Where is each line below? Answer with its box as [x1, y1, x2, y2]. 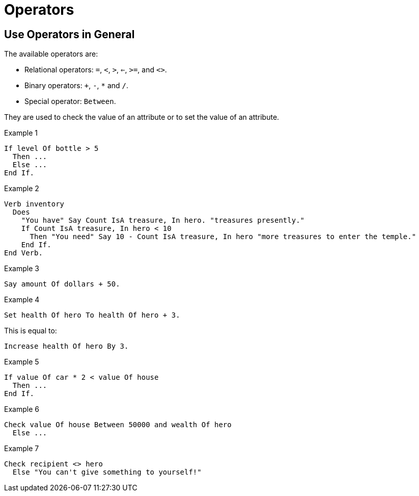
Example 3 [4, 264, 39, 273]
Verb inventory [4, 200, 65, 208]
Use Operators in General [4, 28, 135, 41]
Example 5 [4, 357, 39, 367]
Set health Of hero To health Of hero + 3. [4, 311, 180, 320]
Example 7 [4, 444, 39, 453]
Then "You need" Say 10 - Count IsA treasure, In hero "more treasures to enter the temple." [30, 232, 416, 241]
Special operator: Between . [24, 97, 116, 106]
